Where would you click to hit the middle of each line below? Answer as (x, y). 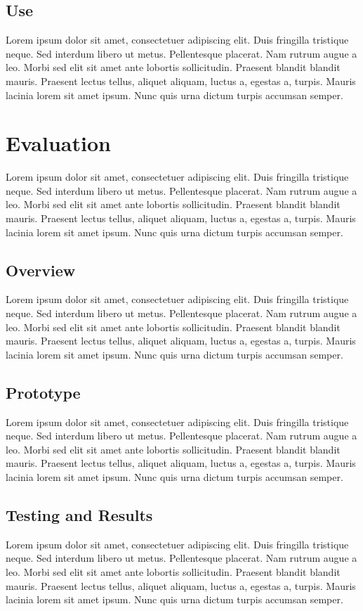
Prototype (43, 392)
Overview (41, 270)
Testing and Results (79, 515)
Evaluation (58, 143)
